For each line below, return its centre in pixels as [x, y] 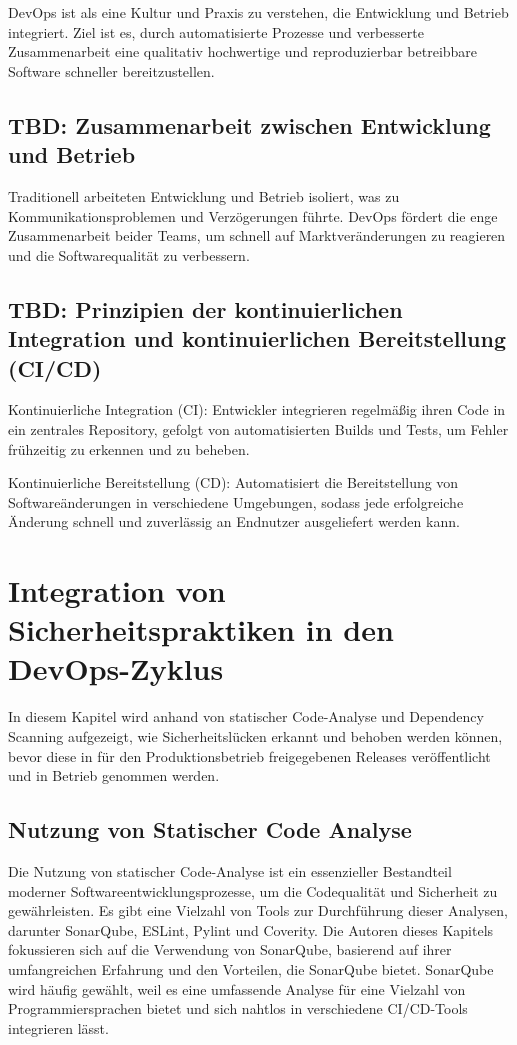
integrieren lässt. [58, 1027]
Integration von [117, 590]
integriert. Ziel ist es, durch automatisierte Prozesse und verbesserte [216, 31]
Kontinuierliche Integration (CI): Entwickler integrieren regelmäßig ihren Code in [257, 409]
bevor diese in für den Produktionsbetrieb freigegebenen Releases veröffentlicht [249, 755]
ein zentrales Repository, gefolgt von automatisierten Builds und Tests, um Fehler [258, 428]
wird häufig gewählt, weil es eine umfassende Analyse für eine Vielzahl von [237, 988]
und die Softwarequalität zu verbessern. [129, 254]
